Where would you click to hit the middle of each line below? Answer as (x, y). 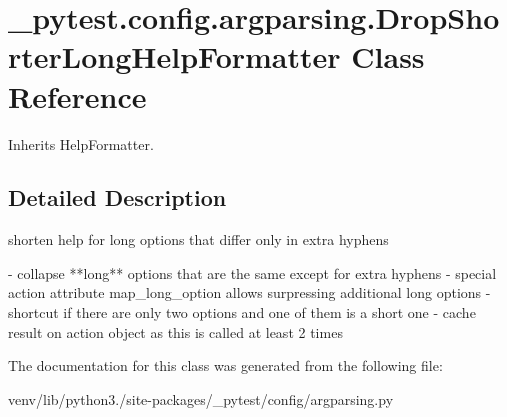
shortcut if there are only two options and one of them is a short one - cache (242, 312)
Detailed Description (117, 197)
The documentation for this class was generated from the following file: (225, 365)
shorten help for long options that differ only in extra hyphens (198, 239)
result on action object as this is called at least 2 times (175, 331)
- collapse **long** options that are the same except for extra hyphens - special (252, 272)
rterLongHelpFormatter (174, 56)
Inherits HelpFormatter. (81, 143)
